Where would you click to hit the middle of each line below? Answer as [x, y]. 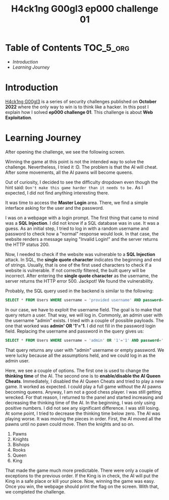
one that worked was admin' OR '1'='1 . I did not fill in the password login [80, 326]
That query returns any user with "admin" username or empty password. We [85, 350]
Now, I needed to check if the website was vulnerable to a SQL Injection [80, 254]
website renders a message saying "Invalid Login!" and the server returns [81, 239]
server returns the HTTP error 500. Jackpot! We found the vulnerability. [79, 281]
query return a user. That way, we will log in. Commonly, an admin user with [84, 315]
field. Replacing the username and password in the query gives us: [75, 331]
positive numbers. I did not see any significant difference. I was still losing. [82, 408]
